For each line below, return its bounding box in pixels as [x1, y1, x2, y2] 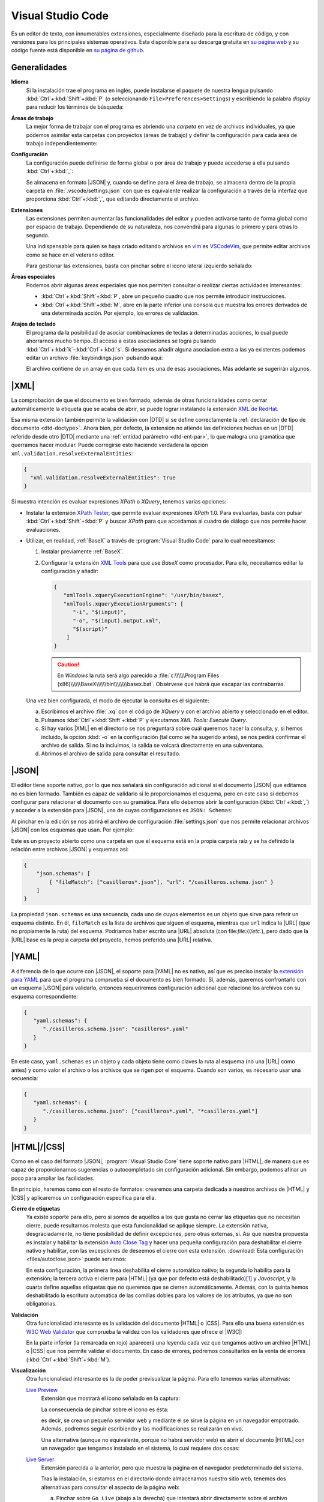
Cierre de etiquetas [11, 1205, 61, 1212]
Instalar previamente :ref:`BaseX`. [41, 548, 124, 555]
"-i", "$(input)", [73, 609, 127, 616]
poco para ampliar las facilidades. [11, 1175, 95, 1182]
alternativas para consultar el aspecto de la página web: [41, 1483, 180, 1491]
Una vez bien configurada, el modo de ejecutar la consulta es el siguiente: [26, 697, 209, 704]
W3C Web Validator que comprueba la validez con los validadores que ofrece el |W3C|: [26, 1328, 243, 1335]
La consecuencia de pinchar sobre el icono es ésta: [41, 1406, 169, 1413]
